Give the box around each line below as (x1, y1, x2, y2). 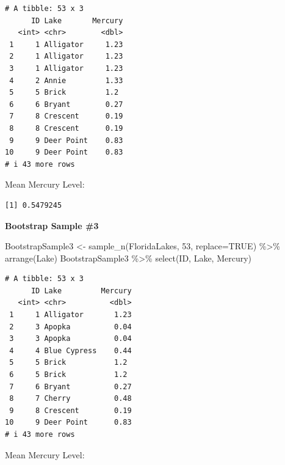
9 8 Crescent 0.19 (9, 406, 132, 415)
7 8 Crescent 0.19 (9, 112, 123, 121)
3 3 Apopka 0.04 (9, 334, 132, 343)
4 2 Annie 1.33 (9, 76, 123, 85)
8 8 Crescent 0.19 (9, 123, 123, 133)
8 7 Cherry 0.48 (9, 394, 132, 403)
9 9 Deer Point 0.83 (9, 136, 123, 145)
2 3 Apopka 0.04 (9, 322, 132, 331)
